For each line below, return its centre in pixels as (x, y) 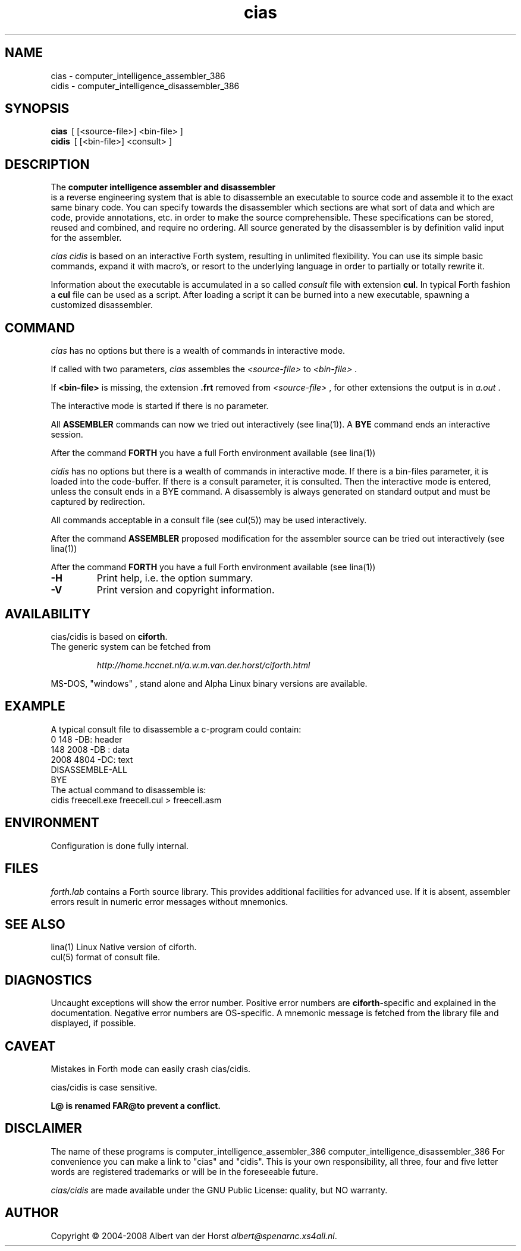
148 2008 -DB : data (90, 749)
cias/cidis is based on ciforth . (109, 636)
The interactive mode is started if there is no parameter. (160, 406)
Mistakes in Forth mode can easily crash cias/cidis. (151, 1069)
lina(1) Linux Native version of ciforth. (124, 947)
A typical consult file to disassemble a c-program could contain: (176, 729)
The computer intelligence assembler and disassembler (163, 187)
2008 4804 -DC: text (92, 759)
